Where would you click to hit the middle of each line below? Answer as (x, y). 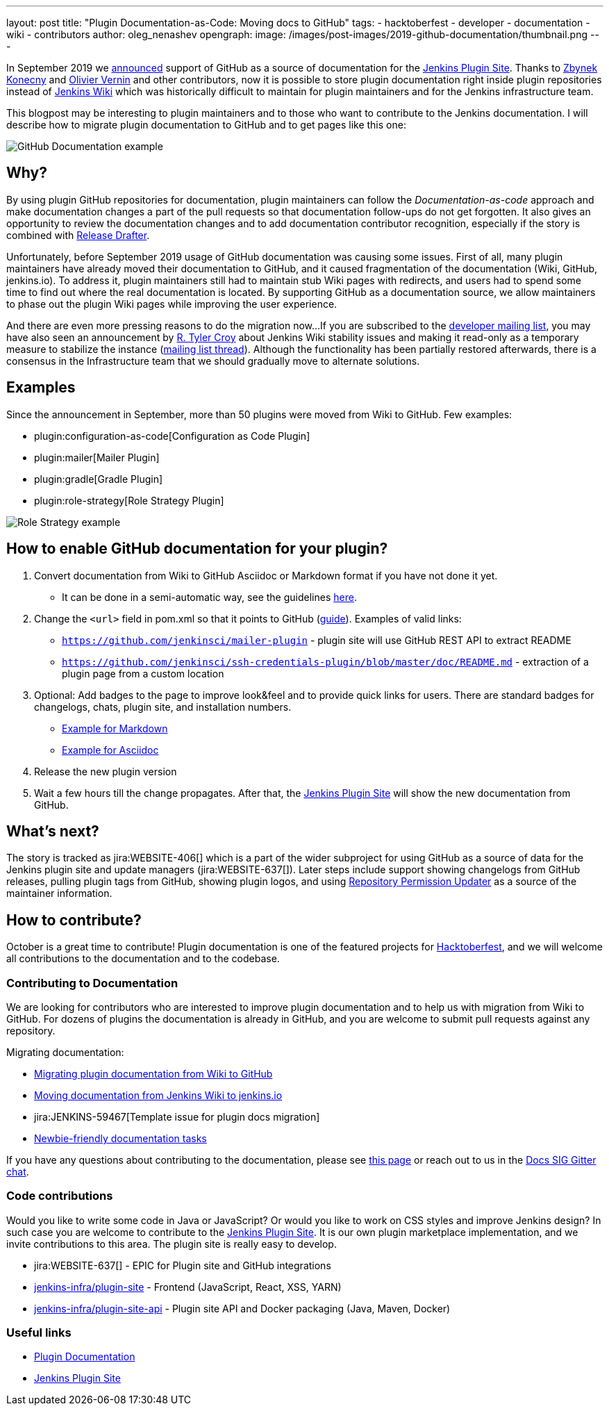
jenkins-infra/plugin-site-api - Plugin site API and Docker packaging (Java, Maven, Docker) (242, 1308)
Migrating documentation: (65, 1052)
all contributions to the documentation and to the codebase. (143, 959)
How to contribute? (74, 920)
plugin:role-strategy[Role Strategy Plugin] (129, 500)
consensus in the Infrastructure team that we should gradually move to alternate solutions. (213, 361)
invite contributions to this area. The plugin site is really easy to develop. (172, 1244)
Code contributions (60, 1196)
